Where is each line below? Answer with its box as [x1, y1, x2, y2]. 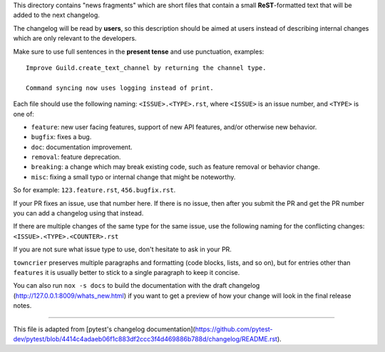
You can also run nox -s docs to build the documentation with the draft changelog [13, 281, 260, 290]
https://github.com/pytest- [195, 325, 274, 333]
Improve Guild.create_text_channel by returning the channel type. [26, 64, 267, 71]
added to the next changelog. [13, 11, 100, 19]
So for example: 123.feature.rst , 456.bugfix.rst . [13, 186, 176, 194]
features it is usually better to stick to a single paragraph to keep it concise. [13, 268, 240, 276]
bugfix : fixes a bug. [31, 133, 92, 141]
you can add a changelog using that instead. [13, 209, 144, 218]
